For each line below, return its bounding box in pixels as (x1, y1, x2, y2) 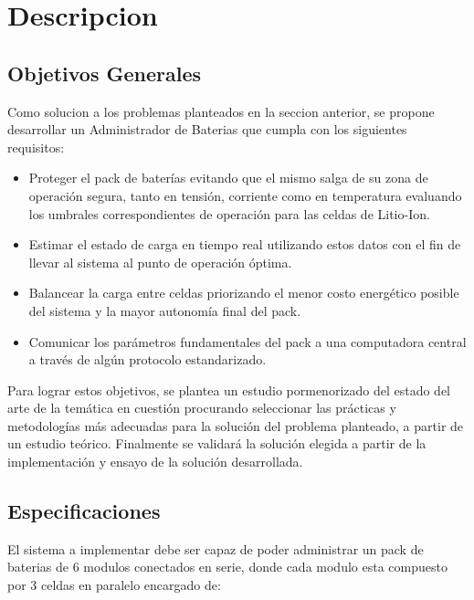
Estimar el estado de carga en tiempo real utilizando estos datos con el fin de (28, 235, 461, 254)
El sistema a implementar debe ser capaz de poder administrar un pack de (7, 539, 424, 558)
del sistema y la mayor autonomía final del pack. (28, 300, 301, 320)
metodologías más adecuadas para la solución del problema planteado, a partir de (7, 416, 464, 435)
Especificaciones (7, 497, 161, 525)
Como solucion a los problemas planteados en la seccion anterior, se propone (7, 101, 435, 121)
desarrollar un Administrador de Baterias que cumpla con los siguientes (7, 120, 407, 139)
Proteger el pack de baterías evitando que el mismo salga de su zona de (28, 168, 428, 187)
